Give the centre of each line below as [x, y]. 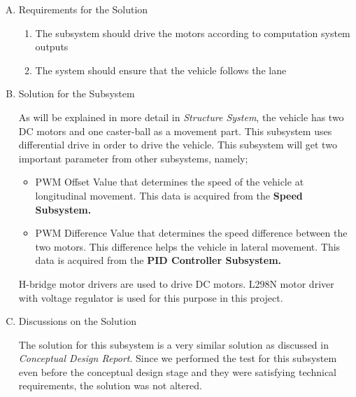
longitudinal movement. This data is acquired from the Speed [169, 195]
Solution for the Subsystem [77, 93]
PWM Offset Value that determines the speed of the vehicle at [170, 182]
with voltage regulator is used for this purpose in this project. [151, 297]
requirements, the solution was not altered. [110, 385]
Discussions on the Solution [77, 321]
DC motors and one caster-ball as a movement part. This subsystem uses [175, 131]
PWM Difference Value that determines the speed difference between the [191, 233]
